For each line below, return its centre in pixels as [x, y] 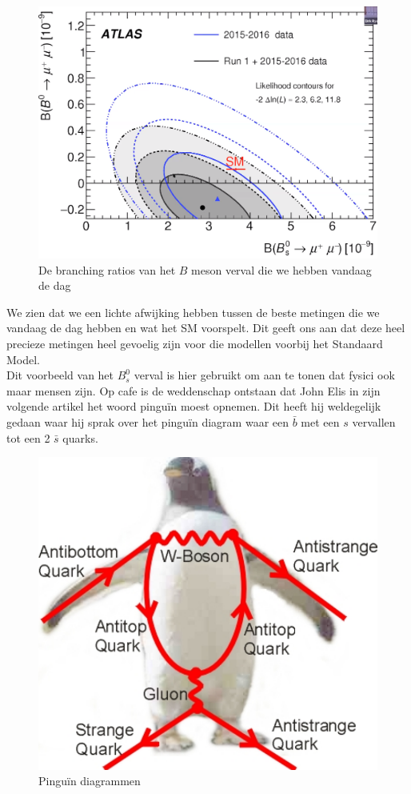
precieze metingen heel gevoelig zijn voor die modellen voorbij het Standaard [195, 344]
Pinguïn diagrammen [90, 781]
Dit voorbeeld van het [60, 375]
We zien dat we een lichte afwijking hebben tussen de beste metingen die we [193, 312]
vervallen [374, 422]
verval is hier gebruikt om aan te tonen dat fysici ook [264, 375]
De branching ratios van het [107, 269]
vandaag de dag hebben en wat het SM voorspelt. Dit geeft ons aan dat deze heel [206, 328]
